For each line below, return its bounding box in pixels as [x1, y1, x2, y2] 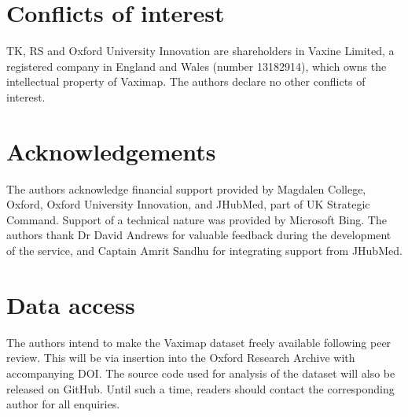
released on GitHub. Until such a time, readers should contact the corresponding [6, 380, 395, 397]
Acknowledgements [6, 135, 216, 167]
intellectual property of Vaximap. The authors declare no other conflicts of [6, 73, 366, 90]
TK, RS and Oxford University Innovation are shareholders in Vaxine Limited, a [6, 42, 395, 59]
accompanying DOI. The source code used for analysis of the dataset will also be [6, 364, 395, 381]
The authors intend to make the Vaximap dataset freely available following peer [6, 334, 391, 350]
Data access [6, 288, 135, 320]
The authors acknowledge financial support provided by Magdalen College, [6, 180, 366, 197]
